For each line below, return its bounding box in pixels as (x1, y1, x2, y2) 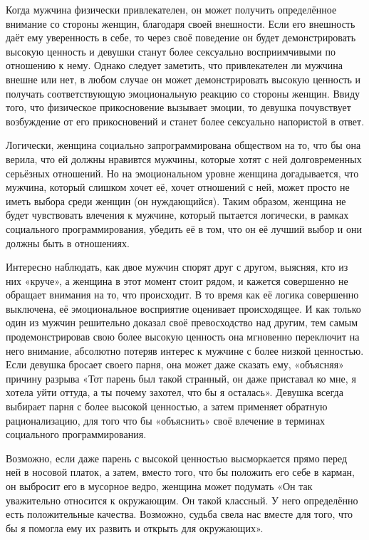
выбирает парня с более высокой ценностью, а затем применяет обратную (6, 399, 328, 414)
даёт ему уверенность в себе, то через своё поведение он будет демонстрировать (6, 30, 356, 45)
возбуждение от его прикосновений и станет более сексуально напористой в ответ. (6, 113, 365, 128)
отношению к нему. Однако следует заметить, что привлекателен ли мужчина (6, 58, 343, 73)
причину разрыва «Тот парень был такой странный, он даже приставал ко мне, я (6, 370, 356, 385)
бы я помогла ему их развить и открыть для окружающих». (6, 520, 264, 535)
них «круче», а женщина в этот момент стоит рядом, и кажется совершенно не (6, 273, 348, 288)
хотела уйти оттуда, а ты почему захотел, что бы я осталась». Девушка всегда (6, 385, 343, 400)
